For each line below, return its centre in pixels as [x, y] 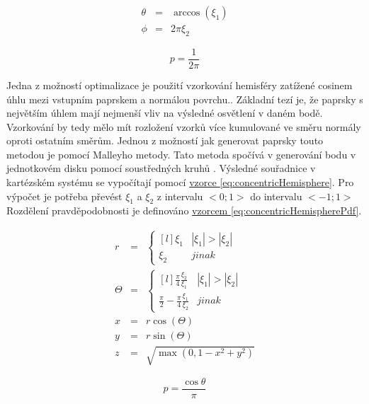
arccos [187, 13]
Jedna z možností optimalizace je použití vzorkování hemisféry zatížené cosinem [180, 85]
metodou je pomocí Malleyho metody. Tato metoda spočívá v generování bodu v [181, 154]
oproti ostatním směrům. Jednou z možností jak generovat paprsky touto [165, 140]
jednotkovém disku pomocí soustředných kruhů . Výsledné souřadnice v [161, 168]
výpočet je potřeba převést [64, 196]
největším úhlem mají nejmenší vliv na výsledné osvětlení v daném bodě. [165, 113]
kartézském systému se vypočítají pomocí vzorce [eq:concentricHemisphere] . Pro [180, 182]
